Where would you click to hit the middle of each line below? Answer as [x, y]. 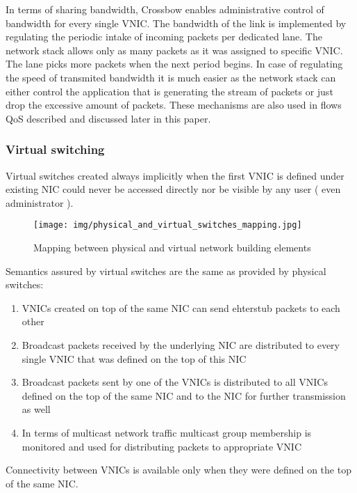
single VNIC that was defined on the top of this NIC [134, 358]
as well [36, 409]
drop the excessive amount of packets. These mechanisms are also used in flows [174, 105]
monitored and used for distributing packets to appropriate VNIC [161, 446]
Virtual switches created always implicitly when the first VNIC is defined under [175, 175]
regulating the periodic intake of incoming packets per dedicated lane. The [164, 37]
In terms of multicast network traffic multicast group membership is [167, 432]
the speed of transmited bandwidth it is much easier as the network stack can [171, 77]
